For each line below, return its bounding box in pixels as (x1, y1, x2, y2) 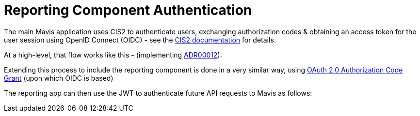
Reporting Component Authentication (4, 2, 252, 18)
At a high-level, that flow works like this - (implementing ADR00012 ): (4, 50, 222, 59)
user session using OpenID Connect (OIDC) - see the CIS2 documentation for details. (4, 35, 276, 44)
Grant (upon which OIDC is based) (4, 73, 113, 82)
